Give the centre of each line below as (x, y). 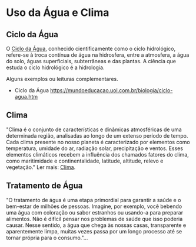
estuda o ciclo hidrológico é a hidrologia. (55, 67)
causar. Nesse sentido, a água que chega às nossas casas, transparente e (96, 225)
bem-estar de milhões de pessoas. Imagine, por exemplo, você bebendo (94, 206)
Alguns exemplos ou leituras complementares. (62, 79)
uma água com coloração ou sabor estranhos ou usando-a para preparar (95, 212)
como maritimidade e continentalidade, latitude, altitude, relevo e (85, 161)
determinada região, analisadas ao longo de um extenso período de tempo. (97, 135)
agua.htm (26, 97)
